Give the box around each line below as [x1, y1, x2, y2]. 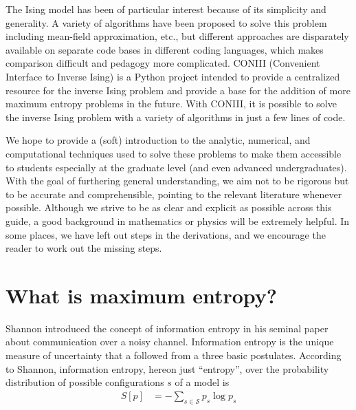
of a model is [175, 375, 230, 389]
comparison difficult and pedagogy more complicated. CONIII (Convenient [5, 56, 320, 70]
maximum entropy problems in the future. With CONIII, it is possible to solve [5, 96, 337, 111]
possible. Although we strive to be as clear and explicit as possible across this [5, 200, 332, 215]
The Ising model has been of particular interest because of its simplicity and [5, 2, 326, 16]
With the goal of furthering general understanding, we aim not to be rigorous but [5, 173, 349, 188]
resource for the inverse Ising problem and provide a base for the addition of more [5, 83, 351, 97]
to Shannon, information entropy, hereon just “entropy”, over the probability [5, 361, 329, 376]
